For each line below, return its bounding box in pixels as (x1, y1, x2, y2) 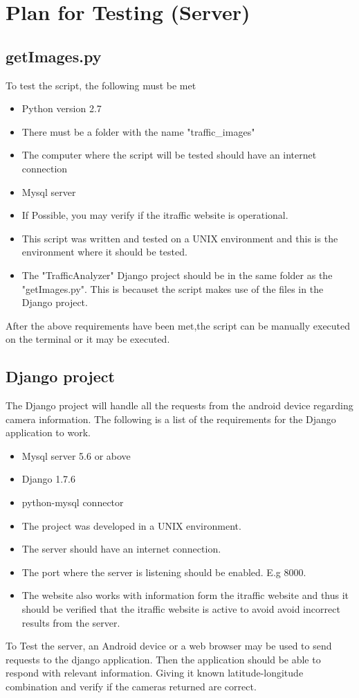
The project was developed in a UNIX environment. (21, 518, 241, 533)
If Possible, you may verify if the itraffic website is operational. (21, 208, 288, 222)
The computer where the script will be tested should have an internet (21, 147, 317, 162)
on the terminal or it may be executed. (6, 332, 170, 346)
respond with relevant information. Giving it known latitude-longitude (6, 665, 304, 680)
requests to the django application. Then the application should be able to (6, 652, 321, 666)
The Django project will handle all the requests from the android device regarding (6, 398, 353, 413)
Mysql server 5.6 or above (21, 448, 131, 463)
